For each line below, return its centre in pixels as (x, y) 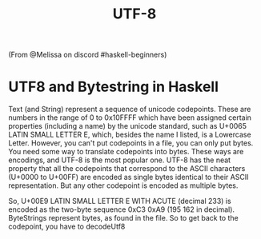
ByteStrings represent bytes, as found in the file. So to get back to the (123, 218)
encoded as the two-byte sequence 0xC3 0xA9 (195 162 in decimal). (121, 209)
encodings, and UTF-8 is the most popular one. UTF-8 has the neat (119, 160)
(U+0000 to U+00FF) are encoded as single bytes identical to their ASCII (128, 177)
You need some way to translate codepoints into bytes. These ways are (126, 152)
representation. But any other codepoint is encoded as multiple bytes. (123, 185)
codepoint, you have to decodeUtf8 (67, 227)
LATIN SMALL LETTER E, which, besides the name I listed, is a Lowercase (130, 135)
